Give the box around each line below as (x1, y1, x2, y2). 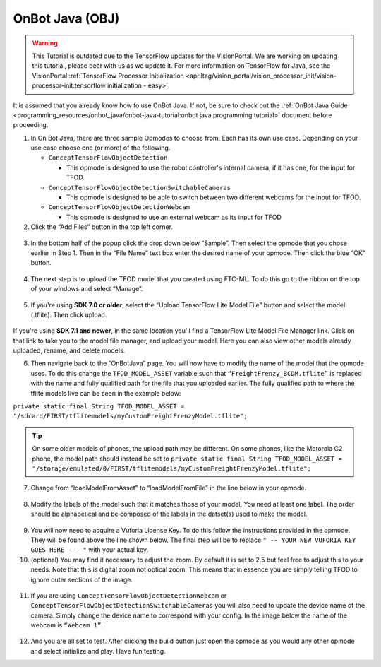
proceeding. (13, 121, 49, 129)
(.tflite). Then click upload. (30, 310, 107, 319)
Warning (32, 39, 58, 47)
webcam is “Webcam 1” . (30, 621, 104, 630)
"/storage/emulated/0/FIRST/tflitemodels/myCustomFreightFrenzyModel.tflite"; (32, 465, 312, 473)
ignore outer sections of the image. (30, 575, 133, 584)
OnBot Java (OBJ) (13, 11, 120, 26)
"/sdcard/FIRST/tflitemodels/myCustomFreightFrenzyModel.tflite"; (13, 412, 248, 420)
